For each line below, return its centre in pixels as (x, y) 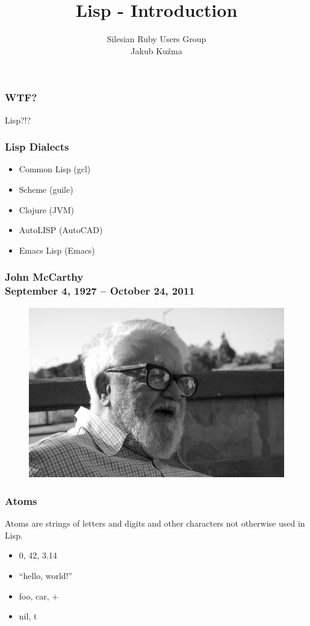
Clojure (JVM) (47, 209)
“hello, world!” (46, 576)
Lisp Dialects (37, 147)
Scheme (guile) (46, 189)
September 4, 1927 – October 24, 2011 (100, 291)
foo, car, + (39, 596)
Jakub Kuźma (157, 50)
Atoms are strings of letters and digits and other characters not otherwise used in (155, 523)
